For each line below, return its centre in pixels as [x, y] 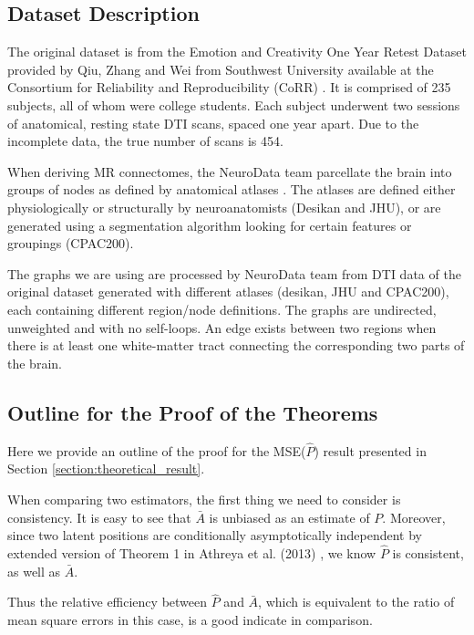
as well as [34, 571]
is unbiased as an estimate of [289, 517]
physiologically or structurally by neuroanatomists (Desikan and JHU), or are [224, 207]
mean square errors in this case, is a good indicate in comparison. [190, 619]
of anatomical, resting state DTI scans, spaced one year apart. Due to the [213, 123]
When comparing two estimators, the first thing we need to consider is [204, 499]
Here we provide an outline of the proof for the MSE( [157, 450]
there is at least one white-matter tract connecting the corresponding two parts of [236, 345]
